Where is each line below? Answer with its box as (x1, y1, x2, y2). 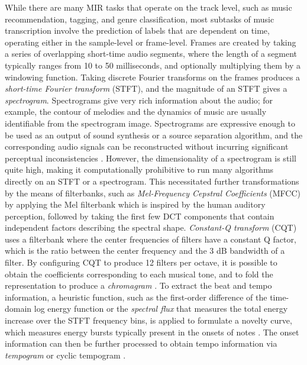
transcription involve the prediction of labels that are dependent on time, (5, 24, 270, 37)
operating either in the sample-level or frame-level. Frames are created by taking (5, 35, 296, 48)
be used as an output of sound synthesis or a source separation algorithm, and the (5, 128, 303, 141)
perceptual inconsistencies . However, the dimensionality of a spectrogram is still (5, 151, 297, 164)
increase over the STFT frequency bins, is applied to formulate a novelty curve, (5, 314, 292, 327)
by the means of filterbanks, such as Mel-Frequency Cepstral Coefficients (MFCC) (5, 186, 301, 199)
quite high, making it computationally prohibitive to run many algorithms (5, 163, 274, 176)
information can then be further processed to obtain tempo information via (5, 337, 277, 350)
